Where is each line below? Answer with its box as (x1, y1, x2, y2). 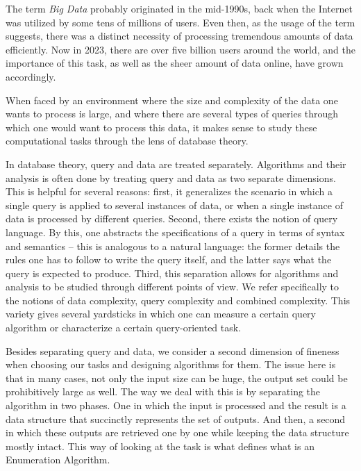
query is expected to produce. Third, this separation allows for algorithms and (6, 265, 339, 280)
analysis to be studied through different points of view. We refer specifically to (6, 279, 339, 294)
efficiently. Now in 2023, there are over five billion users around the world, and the (6, 42, 355, 56)
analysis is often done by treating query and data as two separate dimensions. (6, 170, 336, 185)
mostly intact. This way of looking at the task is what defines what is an (6, 438, 314, 453)
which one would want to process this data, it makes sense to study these (6, 119, 317, 134)
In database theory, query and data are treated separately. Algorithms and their (6, 156, 346, 171)
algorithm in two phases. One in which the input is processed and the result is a (6, 398, 346, 413)
